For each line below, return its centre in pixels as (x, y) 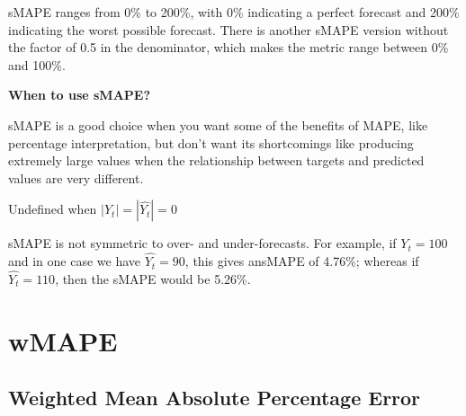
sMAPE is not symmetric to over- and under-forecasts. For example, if (202, 243)
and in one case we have (75, 261)
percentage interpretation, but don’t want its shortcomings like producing (211, 142)
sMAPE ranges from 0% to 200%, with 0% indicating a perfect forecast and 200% (234, 12)
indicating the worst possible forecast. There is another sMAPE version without (229, 29)
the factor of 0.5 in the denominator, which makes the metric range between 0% (229, 47)
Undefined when (53, 209)
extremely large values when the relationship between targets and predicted (216, 160)
